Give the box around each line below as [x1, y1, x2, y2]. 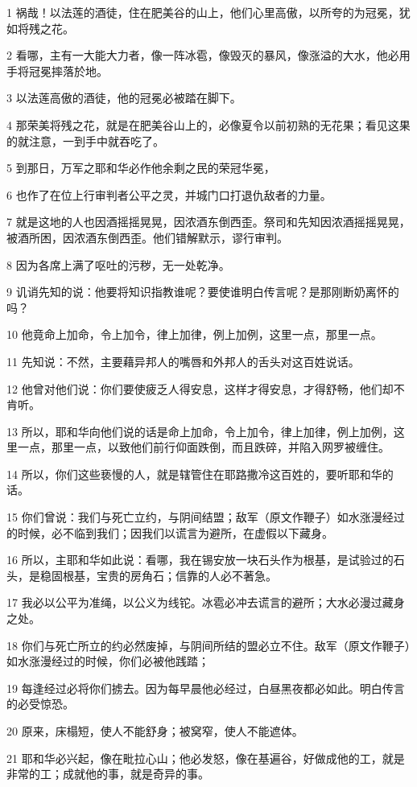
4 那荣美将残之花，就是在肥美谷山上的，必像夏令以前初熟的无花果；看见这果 [6, 116, 411, 133]
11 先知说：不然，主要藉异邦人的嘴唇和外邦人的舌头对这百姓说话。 [6, 352, 360, 369]
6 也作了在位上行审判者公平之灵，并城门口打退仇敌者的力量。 [6, 186, 332, 203]
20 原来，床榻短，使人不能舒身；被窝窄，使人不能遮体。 [6, 723, 303, 739]
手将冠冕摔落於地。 [6, 62, 108, 79]
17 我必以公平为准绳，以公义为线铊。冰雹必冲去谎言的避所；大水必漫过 [6, 594, 382, 611]
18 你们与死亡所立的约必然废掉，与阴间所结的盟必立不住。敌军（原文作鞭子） [6, 637, 411, 653]
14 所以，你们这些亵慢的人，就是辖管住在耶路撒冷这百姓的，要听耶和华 [6, 465, 382, 482]
